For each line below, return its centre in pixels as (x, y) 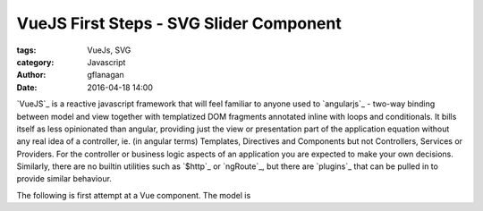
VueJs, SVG (109, 50)
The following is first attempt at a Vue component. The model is (134, 195)
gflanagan (106, 75)
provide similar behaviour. (64, 179)
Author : (31, 75)
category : (35, 62)
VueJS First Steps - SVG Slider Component (179, 23)
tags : (26, 50)
